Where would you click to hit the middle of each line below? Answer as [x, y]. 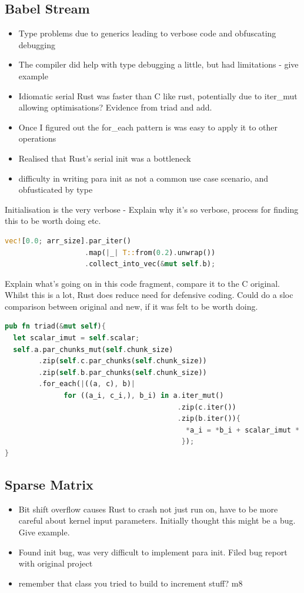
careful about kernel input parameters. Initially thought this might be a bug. [157, 520]
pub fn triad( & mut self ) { [55, 326]
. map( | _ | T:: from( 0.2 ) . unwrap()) [150, 252]
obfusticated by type [56, 190]
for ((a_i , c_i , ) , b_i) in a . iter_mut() [144, 396]
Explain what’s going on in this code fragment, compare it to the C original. [142, 283]
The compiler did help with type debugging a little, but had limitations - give [158, 64]
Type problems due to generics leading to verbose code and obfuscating [147, 33]
